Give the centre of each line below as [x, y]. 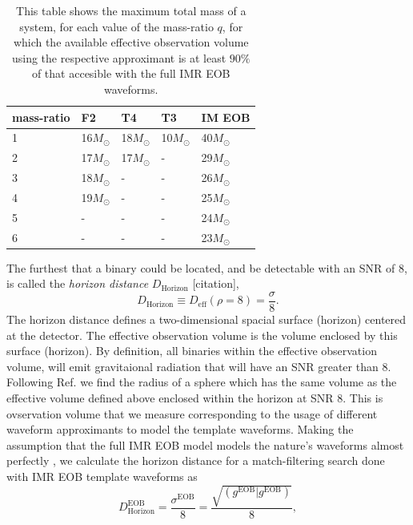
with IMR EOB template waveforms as [102, 476]
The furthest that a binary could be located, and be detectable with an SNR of [201, 267]
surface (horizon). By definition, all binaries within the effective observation [192, 351]
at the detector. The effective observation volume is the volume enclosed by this [202, 335]
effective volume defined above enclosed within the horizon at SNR [170, 397]
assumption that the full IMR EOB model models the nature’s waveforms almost [205, 444]
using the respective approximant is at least [119, 57]
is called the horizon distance [78, 283]
